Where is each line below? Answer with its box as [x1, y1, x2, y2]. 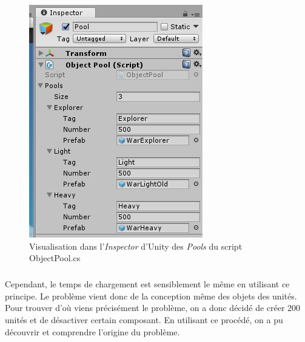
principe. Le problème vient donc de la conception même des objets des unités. [5, 289, 297, 302]
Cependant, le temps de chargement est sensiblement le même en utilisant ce [5, 278, 290, 290]
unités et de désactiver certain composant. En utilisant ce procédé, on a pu [5, 313, 283, 326]
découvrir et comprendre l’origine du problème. [5, 325, 180, 338]
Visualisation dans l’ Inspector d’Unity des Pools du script [29, 239, 243, 252]
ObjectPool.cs [29, 251, 81, 264]
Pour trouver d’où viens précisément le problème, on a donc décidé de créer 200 [5, 301, 301, 314]
